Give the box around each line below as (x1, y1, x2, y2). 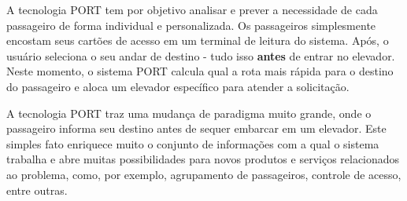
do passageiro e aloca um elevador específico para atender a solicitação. (6, 78, 350, 94)
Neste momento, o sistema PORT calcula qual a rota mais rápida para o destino (6, 63, 394, 79)
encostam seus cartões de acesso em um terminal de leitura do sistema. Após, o (6, 32, 389, 49)
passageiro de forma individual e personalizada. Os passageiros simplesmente (6, 16, 376, 33)
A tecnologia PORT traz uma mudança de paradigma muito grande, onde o (6, 104, 372, 121)
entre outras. (6, 181, 68, 198)
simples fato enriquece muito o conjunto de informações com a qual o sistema (6, 135, 379, 152)
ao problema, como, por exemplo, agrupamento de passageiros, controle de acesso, (6, 166, 401, 182)
